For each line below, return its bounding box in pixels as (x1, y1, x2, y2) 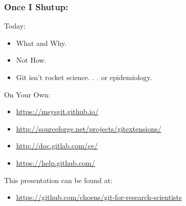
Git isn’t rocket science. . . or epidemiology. (16, 72, 152, 82)
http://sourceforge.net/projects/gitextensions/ (16, 123, 161, 134)
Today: (4, 20, 26, 31)
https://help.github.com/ (16, 157, 95, 168)
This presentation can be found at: (4, 174, 113, 185)
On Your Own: (4, 89, 51, 99)
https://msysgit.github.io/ (16, 106, 99, 117)
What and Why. (16, 37, 67, 48)
